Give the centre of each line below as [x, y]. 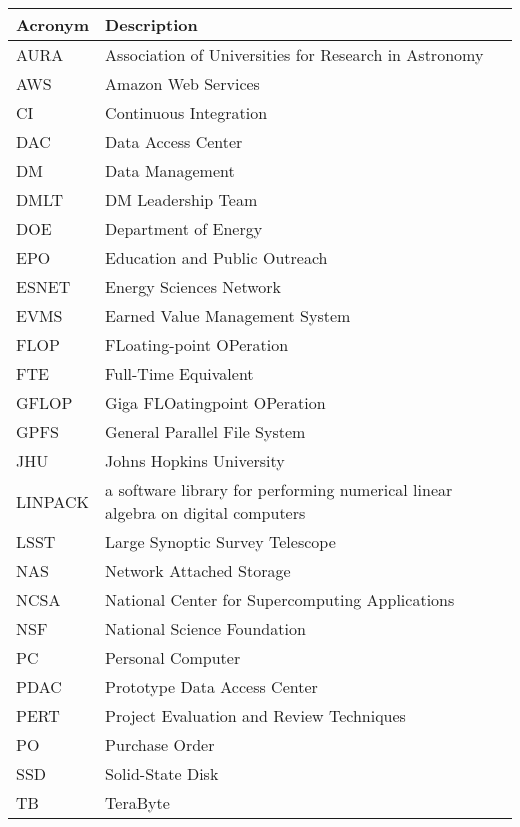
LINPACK [52, 501]
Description [151, 24]
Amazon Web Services [182, 83]
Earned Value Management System [228, 315]
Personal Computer [173, 657]
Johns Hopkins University [195, 460]
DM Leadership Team [181, 199]
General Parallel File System [205, 431]
